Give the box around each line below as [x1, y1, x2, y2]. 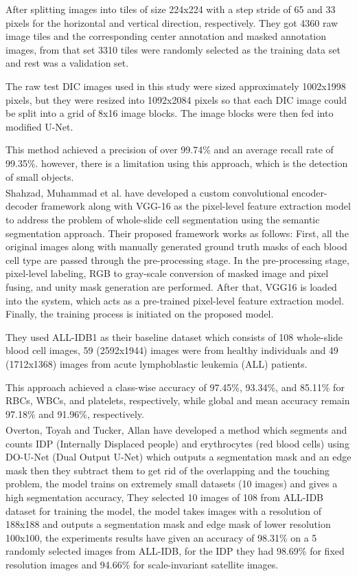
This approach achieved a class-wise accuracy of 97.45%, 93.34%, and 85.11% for [5, 379, 345, 394]
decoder [5, 199, 38, 213]
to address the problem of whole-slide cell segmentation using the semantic [5, 212, 320, 226]
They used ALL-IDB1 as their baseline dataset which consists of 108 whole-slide [5, 329, 343, 344]
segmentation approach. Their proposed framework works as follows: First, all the [5, 225, 349, 240]
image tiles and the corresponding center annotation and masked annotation [5, 29, 327, 43]
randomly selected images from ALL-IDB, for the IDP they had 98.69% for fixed [5, 544, 345, 558]
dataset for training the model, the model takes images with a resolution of [5, 503, 322, 518]
